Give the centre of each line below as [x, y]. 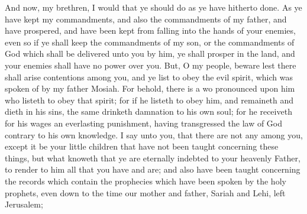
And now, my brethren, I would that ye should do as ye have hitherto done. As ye [153, 7]
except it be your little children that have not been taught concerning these [142, 146]
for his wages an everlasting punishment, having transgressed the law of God [144, 123]
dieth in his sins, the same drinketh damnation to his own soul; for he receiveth [148, 111]
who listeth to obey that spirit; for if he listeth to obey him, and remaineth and [149, 100]
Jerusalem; [24, 204]
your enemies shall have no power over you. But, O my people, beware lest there [151, 65]
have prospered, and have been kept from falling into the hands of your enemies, [150, 30]
